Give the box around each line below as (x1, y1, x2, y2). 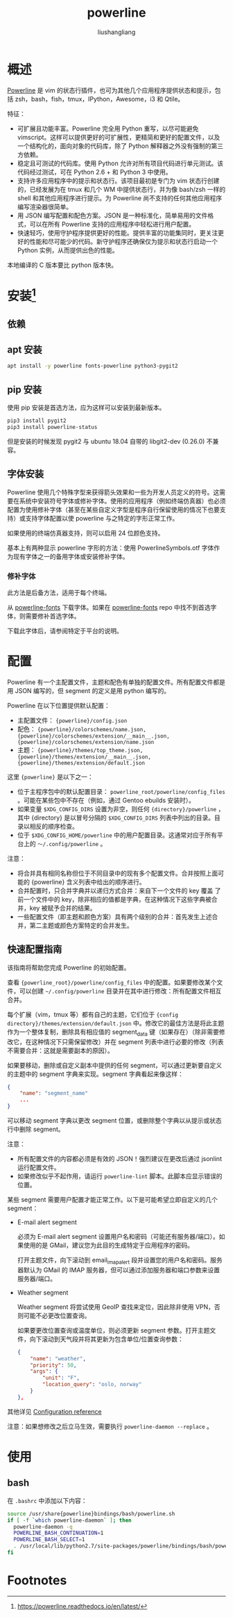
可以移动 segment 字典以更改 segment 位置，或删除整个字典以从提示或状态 (7, 1116, 222, 1124)
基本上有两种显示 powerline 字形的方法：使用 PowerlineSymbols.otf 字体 (7, 544, 214, 552)
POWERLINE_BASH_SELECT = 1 (13, 1536, 85, 1543)
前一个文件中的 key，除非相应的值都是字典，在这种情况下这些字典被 (17, 895, 212, 903)
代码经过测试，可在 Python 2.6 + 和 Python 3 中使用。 (17, 168, 172, 176)
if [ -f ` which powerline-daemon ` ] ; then (7, 1517, 132, 1524)
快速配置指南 (7, 943, 62, 955)
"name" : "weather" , (30, 1355, 87, 1362)
